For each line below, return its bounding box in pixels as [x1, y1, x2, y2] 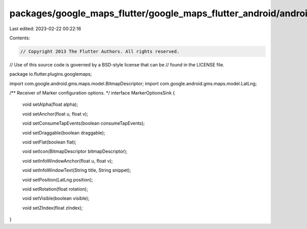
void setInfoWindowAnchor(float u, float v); [22, 157, 113, 164]
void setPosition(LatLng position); [22, 176, 93, 182]
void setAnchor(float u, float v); [22, 110, 89, 117]
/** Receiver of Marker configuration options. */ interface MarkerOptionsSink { [9, 90, 175, 96]
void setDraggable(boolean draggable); [22, 129, 105, 135]
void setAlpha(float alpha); [22, 101, 78, 107]
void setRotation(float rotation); [22, 186, 88, 192]
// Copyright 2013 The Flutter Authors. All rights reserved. [20, 49, 180, 54]
